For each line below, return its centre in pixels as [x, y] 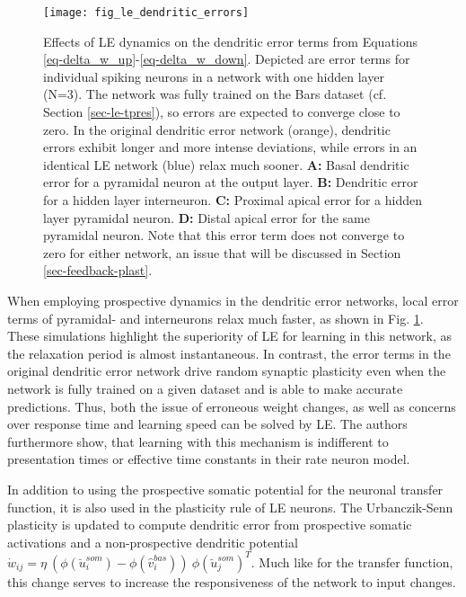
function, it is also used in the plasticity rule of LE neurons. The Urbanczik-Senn [230, 507]
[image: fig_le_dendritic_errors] [146, 13]
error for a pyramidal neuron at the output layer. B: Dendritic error [231, 182]
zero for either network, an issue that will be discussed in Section [222, 252]
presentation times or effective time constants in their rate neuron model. [209, 459]
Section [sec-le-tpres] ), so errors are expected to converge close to [222, 112]
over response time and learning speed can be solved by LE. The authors [207, 424]
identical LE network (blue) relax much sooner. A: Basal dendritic [226, 164]
